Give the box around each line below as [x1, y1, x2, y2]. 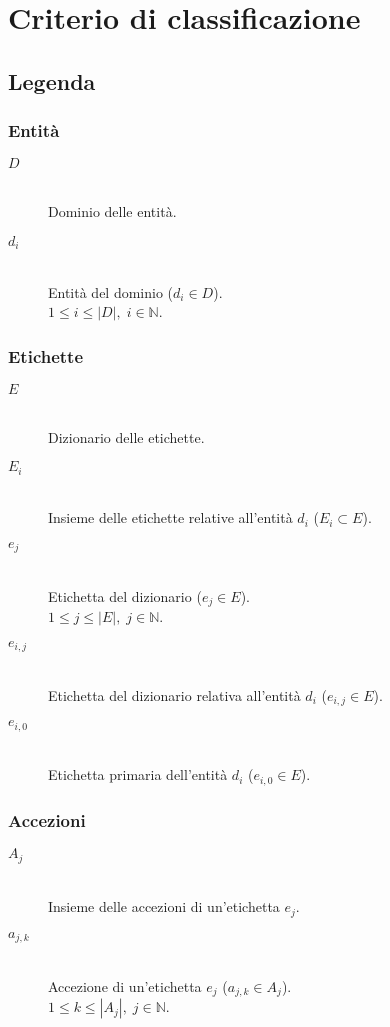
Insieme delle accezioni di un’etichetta [48, 896, 280, 917]
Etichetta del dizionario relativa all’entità [48, 684, 301, 705]
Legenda [8, 65, 96, 96]
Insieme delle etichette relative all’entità [48, 507, 293, 528]
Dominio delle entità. [48, 200, 177, 221]
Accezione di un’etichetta [48, 975, 202, 996]
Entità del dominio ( [48, 281, 174, 302]
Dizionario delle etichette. [48, 426, 205, 447]
